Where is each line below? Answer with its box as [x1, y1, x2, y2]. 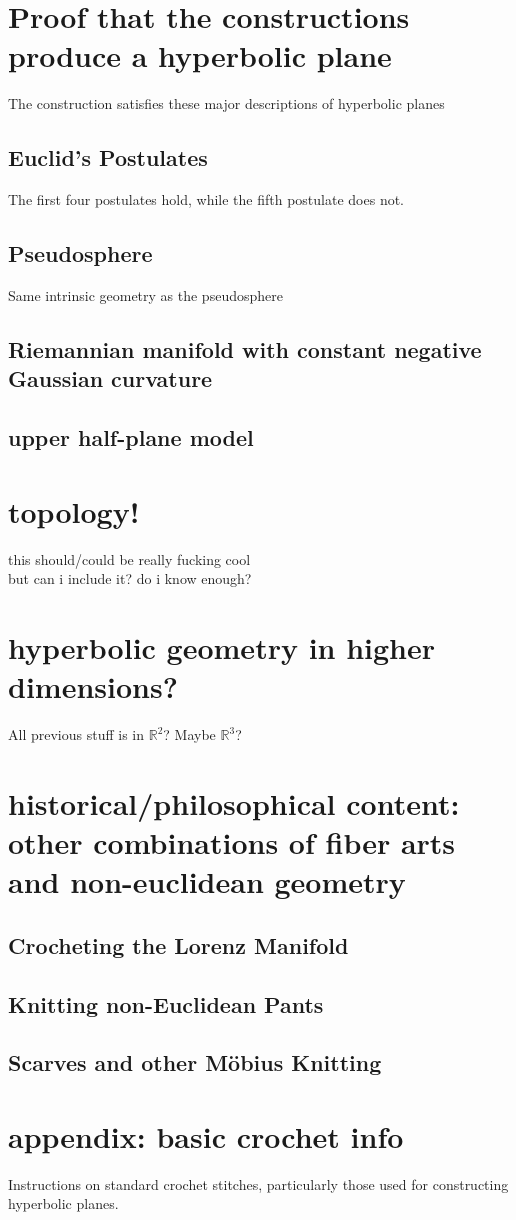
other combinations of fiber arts [8, 822, 456, 863]
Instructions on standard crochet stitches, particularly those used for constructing [8, 1173, 509, 1194]
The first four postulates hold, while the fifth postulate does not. [8, 189, 405, 210]
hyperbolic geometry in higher [8, 626, 436, 667]
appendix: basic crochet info [8, 1115, 404, 1156]
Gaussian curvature [8, 363, 213, 394]
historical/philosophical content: [8, 782, 460, 823]
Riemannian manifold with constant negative [8, 333, 482, 364]
